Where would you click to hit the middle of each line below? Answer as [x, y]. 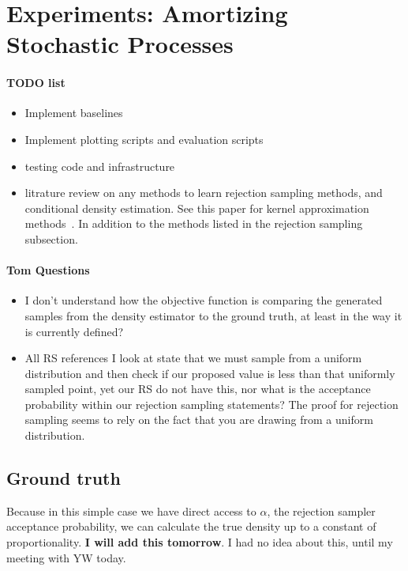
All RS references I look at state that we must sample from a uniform [193, 358]
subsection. [51, 238]
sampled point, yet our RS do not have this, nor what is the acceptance [198, 389]
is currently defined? [74, 331]
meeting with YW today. [66, 557]
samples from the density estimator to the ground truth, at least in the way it [213, 315]
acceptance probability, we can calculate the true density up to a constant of [191, 526]
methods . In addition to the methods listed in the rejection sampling [194, 223]
